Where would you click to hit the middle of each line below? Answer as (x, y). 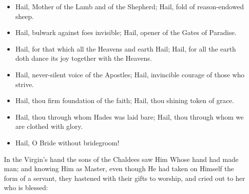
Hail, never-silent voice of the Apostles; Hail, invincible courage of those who (130, 74)
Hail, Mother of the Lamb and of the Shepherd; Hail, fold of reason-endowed (130, 6)
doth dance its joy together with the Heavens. (84, 58)
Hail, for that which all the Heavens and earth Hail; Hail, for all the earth (125, 48)
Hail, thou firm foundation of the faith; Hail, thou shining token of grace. (125, 100)
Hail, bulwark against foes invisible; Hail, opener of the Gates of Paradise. (126, 32)
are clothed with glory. (49, 126)
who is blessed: (26, 187)
